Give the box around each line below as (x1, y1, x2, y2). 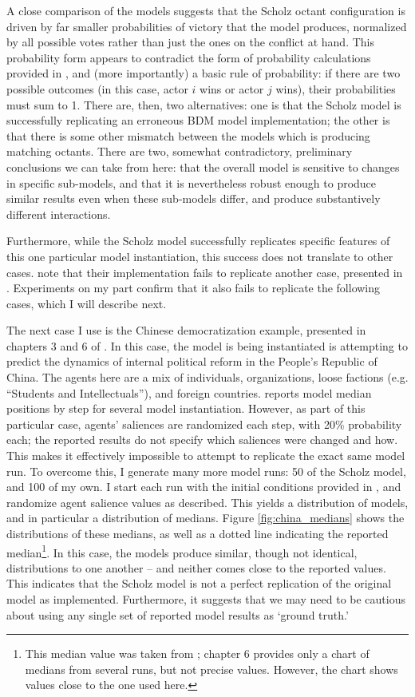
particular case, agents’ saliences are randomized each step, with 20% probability (6, 415, 402, 432)
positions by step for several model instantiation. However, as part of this (6, 400, 366, 417)
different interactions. (6, 205, 111, 222)
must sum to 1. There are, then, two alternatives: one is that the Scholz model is (6, 96, 401, 113)
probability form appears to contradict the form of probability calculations (6, 49, 371, 65)
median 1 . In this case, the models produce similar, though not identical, (6, 541, 358, 560)
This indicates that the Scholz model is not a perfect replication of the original (6, 575, 392, 592)
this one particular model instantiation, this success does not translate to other (6, 248, 393, 264)
